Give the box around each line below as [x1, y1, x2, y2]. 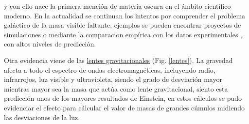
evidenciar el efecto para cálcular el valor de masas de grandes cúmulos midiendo [4, 102, 245, 112]
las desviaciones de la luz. [4, 112, 80, 122]
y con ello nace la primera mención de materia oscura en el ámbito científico [4, 1, 231, 11]
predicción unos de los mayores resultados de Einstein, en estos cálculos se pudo [4, 93, 242, 103]
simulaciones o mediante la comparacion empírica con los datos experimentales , [4, 29, 243, 39]
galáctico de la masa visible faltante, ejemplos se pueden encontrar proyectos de [4, 20, 241, 30]
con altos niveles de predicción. [4, 39, 96, 49]
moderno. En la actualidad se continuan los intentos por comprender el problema [4, 10, 246, 20]
